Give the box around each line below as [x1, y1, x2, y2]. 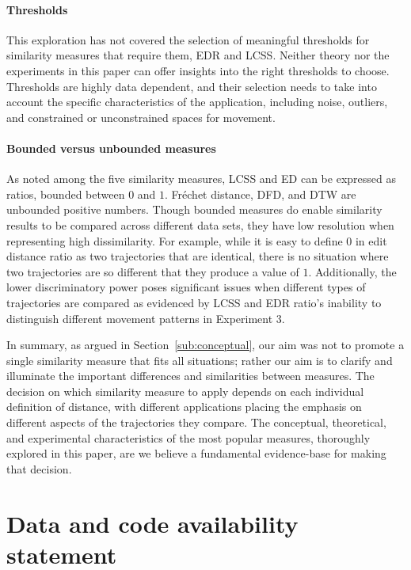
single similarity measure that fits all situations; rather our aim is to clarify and [6, 351, 393, 368]
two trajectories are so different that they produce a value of [6, 263, 299, 279]
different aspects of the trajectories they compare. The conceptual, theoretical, [6, 414, 386, 431]
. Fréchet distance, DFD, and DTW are [165, 185, 356, 202]
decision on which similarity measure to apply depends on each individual [6, 382, 364, 399]
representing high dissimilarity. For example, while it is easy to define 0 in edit [6, 232, 387, 249]
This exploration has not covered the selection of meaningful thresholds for [6, 31, 370, 47]
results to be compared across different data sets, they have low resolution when [6, 216, 394, 233]
